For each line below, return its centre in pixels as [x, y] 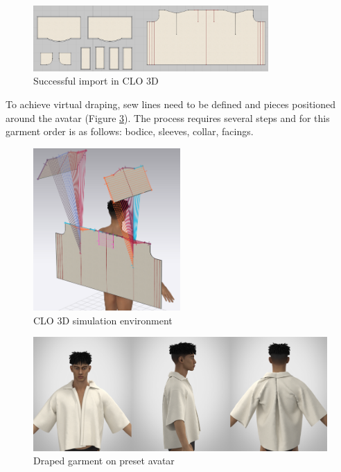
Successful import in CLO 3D [96, 81]
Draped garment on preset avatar [104, 461]
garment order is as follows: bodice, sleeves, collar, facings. [130, 131]
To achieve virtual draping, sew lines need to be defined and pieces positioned [170, 104]
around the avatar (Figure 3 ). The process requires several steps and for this [168, 117]
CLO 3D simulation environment [103, 320]
